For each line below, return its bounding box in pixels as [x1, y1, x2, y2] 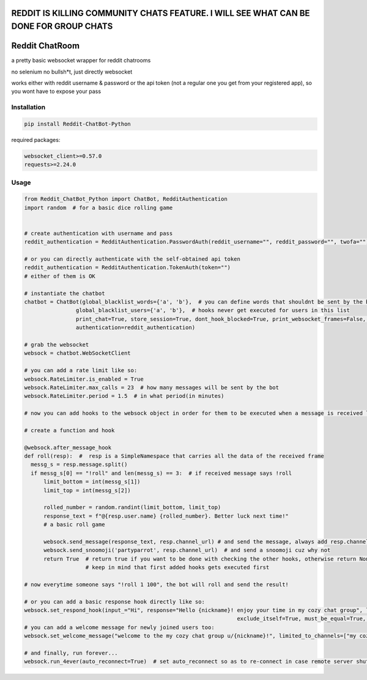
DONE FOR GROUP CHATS [11, 21, 113, 32]
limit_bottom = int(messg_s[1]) [43, 478, 141, 485]
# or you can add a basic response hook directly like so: [24, 598, 205, 605]
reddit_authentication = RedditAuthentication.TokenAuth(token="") [24, 264, 231, 271]
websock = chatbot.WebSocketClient [24, 349, 131, 357]
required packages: [11, 136, 61, 143]
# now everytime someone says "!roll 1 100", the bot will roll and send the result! [24, 581, 289, 588]
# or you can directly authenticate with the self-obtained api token [24, 256, 241, 263]
